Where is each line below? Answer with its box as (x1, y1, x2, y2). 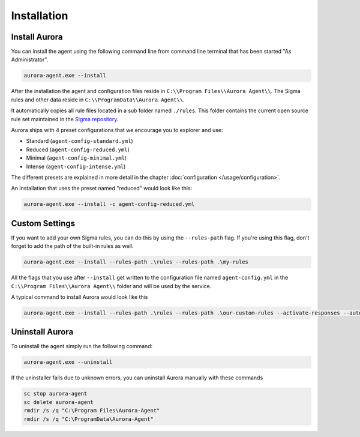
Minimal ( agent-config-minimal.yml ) (26, 154, 127, 161)
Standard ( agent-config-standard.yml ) (26, 137, 133, 145)
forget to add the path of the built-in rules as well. (11, 243, 134, 250)
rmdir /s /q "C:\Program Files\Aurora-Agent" (23, 407, 160, 414)
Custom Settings (11, 218, 76, 228)
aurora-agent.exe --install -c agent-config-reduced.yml (23, 201, 195, 208)
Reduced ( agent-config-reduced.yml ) (26, 146, 130, 153)
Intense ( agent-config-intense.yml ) (26, 163, 126, 170)
